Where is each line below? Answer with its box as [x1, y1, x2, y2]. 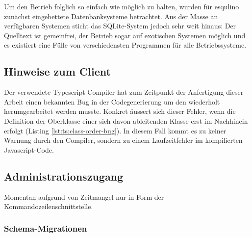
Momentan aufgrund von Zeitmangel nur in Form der [4, 191, 164, 202]
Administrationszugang [4, 168, 124, 184]
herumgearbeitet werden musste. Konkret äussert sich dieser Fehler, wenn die [4, 106, 236, 116]
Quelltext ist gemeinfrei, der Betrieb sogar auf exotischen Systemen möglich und [4, 30, 246, 40]
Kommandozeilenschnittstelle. [4, 201, 93, 211]
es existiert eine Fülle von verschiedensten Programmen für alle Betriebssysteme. [4, 40, 247, 50]
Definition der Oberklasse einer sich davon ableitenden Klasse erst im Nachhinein [4, 115, 248, 126]
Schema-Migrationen [4, 222, 87, 234]
